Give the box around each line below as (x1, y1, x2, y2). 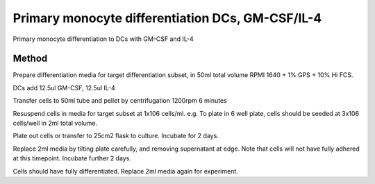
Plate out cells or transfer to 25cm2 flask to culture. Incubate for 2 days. (12, 132, 219, 140)
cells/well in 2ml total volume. (12, 119, 97, 128)
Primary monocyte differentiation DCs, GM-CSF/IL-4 (12, 10, 322, 26)
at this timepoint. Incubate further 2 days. (12, 154, 132, 162)
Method (12, 53, 48, 65)
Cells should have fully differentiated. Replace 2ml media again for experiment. (12, 167, 239, 175)
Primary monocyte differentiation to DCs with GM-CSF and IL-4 (12, 35, 194, 43)
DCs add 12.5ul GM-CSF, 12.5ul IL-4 (12, 83, 115, 92)
